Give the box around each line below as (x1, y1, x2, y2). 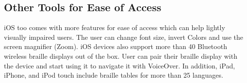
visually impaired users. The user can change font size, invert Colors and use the (4, 32, 244, 42)
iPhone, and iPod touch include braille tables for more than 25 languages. (4, 70, 223, 80)
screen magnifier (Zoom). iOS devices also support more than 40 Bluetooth (4, 41, 227, 51)
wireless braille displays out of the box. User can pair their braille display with (4, 50, 237, 61)
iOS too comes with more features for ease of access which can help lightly (4, 22, 225, 33)
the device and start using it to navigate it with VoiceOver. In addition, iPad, (4, 60, 235, 70)
